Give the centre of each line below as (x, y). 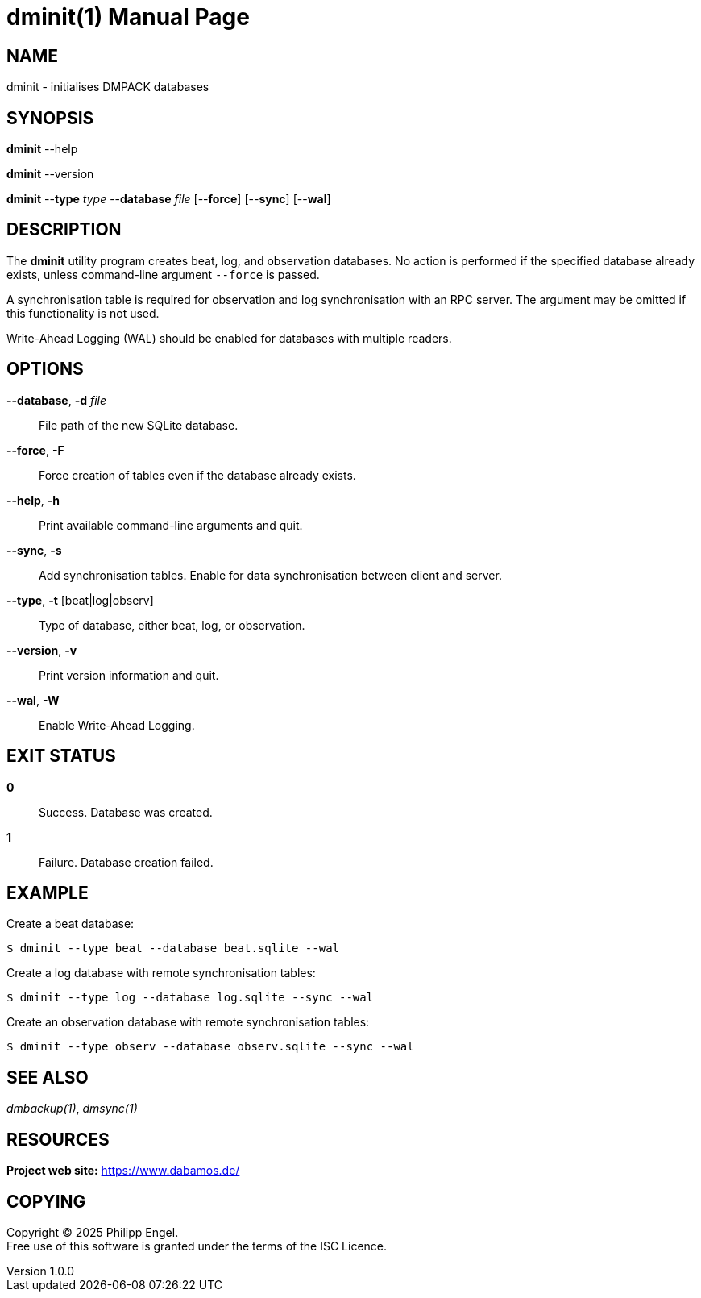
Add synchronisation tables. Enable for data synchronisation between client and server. (270, 575)
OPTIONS (45, 369)
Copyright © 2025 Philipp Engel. (93, 1232)
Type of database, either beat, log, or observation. (172, 625)
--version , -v (42, 650)
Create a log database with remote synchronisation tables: (161, 973)
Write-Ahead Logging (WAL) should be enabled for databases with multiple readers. (229, 338)
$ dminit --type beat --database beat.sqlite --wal (173, 949)
